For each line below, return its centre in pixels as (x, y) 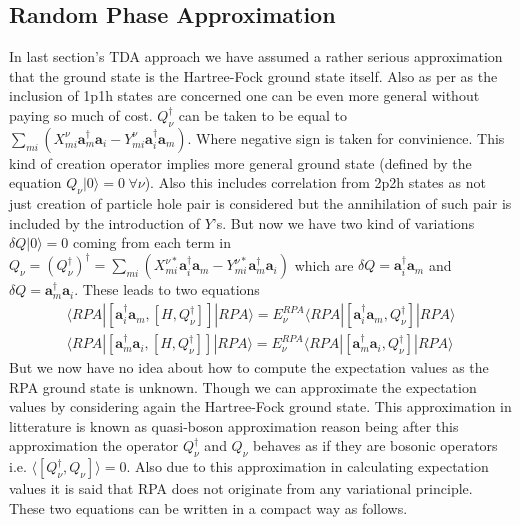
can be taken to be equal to (263, 114)
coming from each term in (151, 242)
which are (324, 264)
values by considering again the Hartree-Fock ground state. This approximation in (260, 406)
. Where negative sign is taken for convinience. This (346, 137)
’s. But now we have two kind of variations (343, 222)
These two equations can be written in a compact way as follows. (208, 507)
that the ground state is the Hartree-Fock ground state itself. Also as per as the (253, 75)
